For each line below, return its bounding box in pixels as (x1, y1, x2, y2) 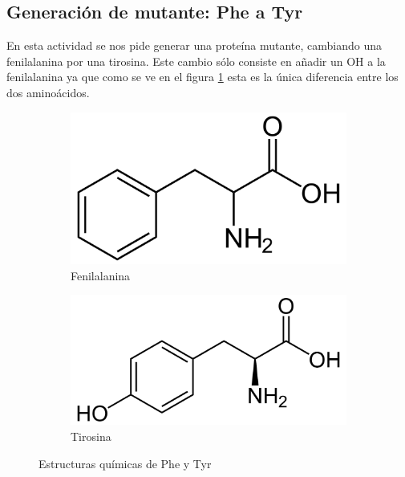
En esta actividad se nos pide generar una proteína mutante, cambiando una (6, 37, 383, 54)
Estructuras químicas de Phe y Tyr (38, 455, 212, 471)
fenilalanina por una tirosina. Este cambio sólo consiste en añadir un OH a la (6, 52, 386, 69)
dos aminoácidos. (6, 84, 90, 100)
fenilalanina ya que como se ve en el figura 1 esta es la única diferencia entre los (6, 68, 399, 85)
